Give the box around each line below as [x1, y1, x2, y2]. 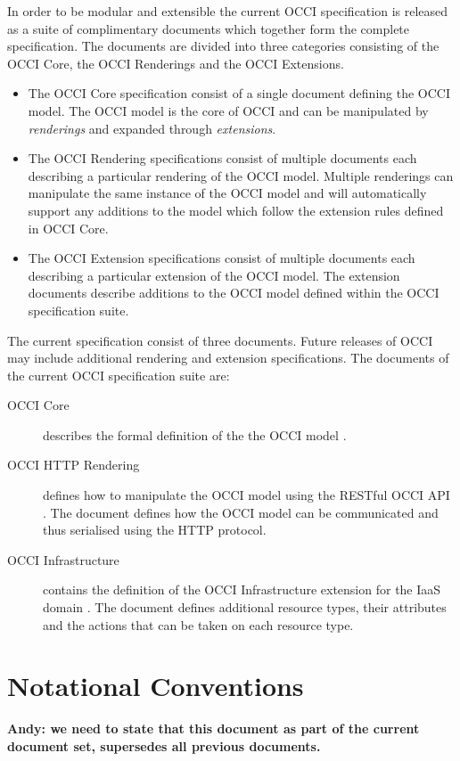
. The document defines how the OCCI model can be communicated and [43, 503, 439, 521]
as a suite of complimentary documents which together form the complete [7, 19, 410, 37]
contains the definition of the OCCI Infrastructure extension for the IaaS [43, 580, 441, 599]
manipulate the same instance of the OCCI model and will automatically [28, 184, 427, 202]
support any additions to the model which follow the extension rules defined [28, 200, 444, 219]
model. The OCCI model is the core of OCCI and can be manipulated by [28, 101, 429, 119]
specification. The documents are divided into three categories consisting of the [7, 37, 439, 55]
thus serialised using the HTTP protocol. [43, 520, 267, 539]
